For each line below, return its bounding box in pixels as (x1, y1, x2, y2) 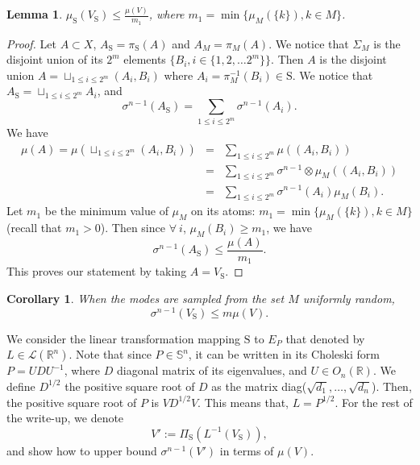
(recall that (6, 219, 62, 236)
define (6, 377, 35, 394)
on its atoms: (191, 202, 256, 219)
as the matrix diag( (211, 377, 307, 394)
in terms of (219, 442, 274, 459)
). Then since (100, 219, 165, 236)
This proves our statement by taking (6, 263, 187, 280)
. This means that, (198, 393, 289, 410)
